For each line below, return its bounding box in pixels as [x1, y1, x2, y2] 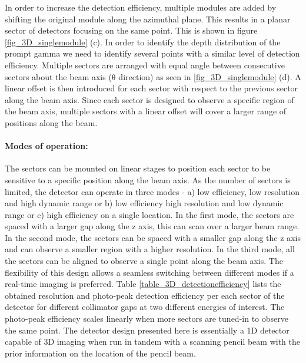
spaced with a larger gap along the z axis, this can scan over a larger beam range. [5, 220, 300, 232]
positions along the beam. [5, 116, 98, 128]
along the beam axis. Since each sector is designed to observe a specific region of [5, 93, 294, 105]
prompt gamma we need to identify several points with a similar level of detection [5, 47, 300, 60]
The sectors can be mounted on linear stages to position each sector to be [5, 162, 271, 174]
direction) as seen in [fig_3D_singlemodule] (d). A [118, 70, 301, 82]
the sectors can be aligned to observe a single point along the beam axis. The [5, 255, 283, 267]
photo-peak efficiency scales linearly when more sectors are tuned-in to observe [5, 312, 288, 325]
